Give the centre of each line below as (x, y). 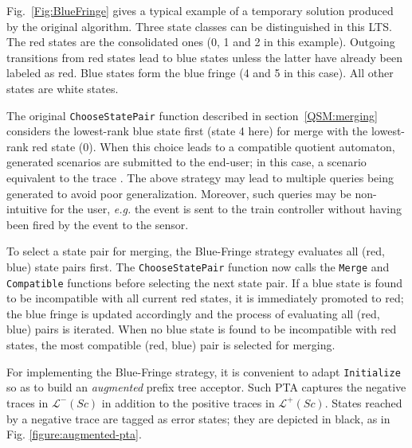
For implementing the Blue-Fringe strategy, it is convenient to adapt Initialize (204, 371)
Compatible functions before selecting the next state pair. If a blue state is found (205, 282)
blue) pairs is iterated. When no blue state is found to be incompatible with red (202, 329)
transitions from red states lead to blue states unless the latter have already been (204, 57)
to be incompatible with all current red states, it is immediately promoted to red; (205, 298)
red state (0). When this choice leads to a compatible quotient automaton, (214, 146)
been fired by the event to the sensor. (98, 224)
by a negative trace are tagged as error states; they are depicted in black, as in (198, 418)
